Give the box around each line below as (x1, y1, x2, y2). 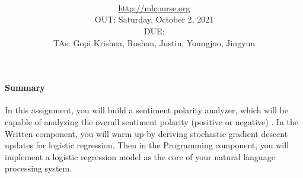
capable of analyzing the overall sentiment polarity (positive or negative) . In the (5, 115, 298, 128)
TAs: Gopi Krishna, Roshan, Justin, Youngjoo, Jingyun (53, 36, 256, 49)
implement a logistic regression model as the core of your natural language (5, 150, 275, 163)
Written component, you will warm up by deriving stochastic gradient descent (5, 127, 288, 139)
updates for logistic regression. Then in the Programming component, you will (5, 139, 289, 151)
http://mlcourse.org (118, 1, 190, 14)
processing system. (5, 162, 72, 174)
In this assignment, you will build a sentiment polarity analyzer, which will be (5, 104, 288, 116)
